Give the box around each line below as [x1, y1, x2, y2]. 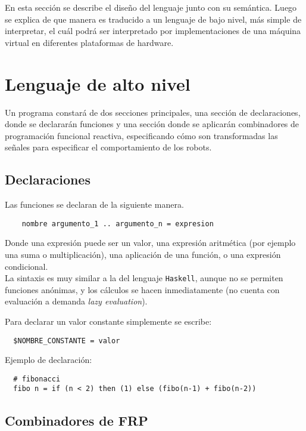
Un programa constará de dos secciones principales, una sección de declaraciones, [5, 106, 301, 118]
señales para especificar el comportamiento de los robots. [5, 141, 212, 153]
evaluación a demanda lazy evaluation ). [5, 295, 148, 307]
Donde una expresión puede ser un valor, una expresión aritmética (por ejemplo [5, 236, 296, 249]
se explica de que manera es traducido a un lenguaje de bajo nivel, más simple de [5, 13, 302, 25]
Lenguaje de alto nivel [5, 71, 191, 96]
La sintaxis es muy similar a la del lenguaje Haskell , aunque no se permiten [5, 272, 283, 284]
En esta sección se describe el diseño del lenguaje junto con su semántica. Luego [5, 1, 297, 13]
